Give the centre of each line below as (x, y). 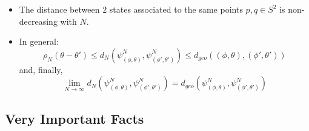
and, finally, (41, 69)
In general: (39, 41)
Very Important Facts (75, 118)
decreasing (38, 21)
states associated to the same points (176, 9)
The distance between (59, 9)
